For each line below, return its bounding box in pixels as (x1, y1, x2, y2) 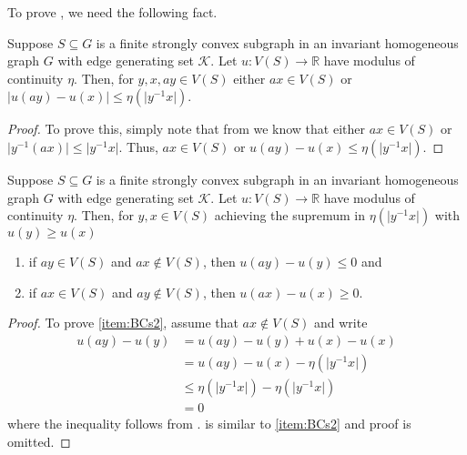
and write (314, 313, 368, 332)
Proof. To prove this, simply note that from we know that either (7, 119, 365, 138)
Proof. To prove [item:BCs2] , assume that (7, 313, 239, 332)
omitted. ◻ (7, 431, 71, 450)
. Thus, (118, 136, 158, 156)
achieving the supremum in (214, 206, 366, 225)
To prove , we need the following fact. (7, 3, 218, 21)
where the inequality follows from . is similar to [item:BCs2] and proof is (7, 414, 411, 433)
